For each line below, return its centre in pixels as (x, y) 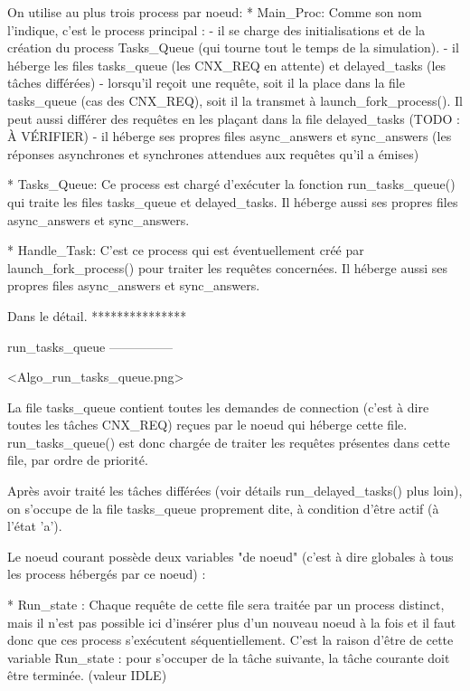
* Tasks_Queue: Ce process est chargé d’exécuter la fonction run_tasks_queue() (231, 184)
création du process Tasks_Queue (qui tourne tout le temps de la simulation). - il (233, 47)
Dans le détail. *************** (97, 315)
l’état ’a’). (35, 526)
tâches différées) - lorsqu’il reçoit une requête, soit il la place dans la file (206, 83)
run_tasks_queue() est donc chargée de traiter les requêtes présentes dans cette (229, 442)
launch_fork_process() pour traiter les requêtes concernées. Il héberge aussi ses (228, 267)
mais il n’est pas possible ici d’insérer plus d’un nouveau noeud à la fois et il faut (232, 622)
